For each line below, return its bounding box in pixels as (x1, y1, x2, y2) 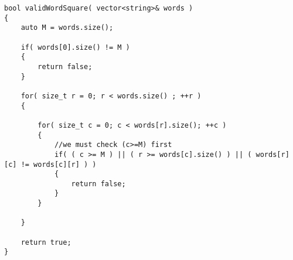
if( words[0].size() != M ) (21, 43, 130, 52)
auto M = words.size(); (21, 23, 114, 32)
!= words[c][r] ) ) (21, 160, 97, 169)
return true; (21, 238, 71, 247)
